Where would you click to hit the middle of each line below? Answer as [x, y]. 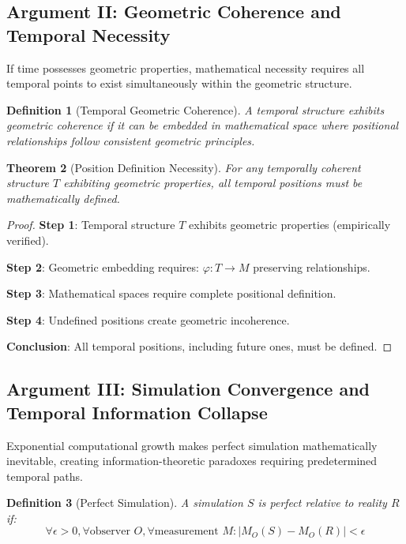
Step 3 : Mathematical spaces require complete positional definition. [171, 293]
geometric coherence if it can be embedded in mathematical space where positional [203, 125]
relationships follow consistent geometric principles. [131, 140]
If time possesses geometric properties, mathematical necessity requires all [186, 68]
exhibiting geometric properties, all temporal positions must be [213, 183]
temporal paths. [45, 476]
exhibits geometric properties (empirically [290, 225]
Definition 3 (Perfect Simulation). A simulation [125, 503]
